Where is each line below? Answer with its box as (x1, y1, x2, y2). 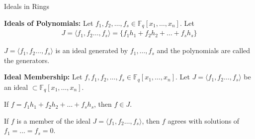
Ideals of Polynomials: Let (4, 17, 93, 28)
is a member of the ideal (16, 115, 90, 126)
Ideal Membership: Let (4, 71, 83, 82)
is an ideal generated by (55, 45, 128, 56)
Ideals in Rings (4, 1, 49, 11)
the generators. (4, 55, 50, 65)
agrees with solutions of (168, 115, 240, 126)
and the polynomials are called (157, 45, 251, 56)
